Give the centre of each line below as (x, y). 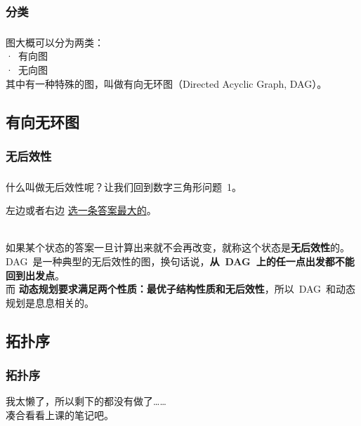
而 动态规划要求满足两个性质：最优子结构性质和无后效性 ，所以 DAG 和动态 (181, 289)
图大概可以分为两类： (55, 42)
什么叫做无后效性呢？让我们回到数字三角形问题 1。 (124, 186)
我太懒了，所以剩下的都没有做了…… (86, 401)
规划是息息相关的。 (50, 302)
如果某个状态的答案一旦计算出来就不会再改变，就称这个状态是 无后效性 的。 (178, 247)
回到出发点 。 (35, 275)
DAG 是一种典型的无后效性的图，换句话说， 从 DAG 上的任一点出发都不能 (180, 261)
